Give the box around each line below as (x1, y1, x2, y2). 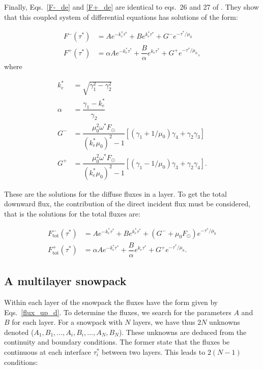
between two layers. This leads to (101, 346, 206, 357)
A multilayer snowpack (4, 273, 127, 289)
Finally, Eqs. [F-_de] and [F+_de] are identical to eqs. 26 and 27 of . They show (4, 2, 259, 12)
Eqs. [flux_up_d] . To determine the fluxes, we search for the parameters (4, 306, 231, 317)
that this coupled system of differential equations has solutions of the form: (4, 11, 238, 22)
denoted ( (4, 326, 34, 337)
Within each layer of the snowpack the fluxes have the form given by (4, 297, 218, 307)
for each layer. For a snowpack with (12, 317, 123, 327)
